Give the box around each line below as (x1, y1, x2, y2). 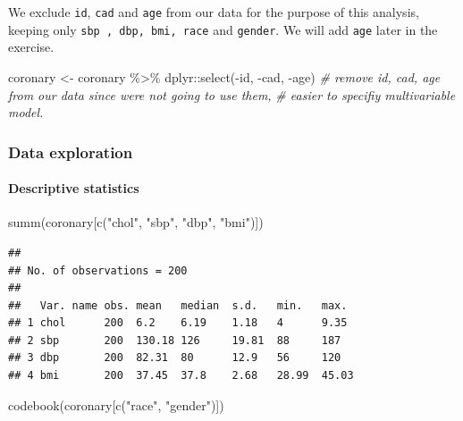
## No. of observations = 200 (8, 264, 188, 277)
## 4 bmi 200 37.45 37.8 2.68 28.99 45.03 (8, 369, 354, 383)
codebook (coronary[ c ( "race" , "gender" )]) (8, 395, 224, 414)
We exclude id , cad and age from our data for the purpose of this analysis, (8, 3, 419, 21)
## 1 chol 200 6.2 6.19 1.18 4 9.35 (8, 316, 348, 330)
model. (8, 103, 44, 122)
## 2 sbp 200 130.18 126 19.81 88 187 (8, 333, 341, 347)
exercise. (8, 38, 55, 56)
